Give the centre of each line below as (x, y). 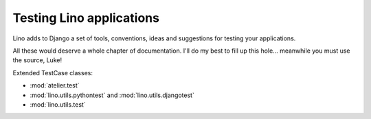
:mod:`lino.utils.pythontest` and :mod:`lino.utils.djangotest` (112, 95)
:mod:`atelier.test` (55, 85)
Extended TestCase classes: (53, 72)
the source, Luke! (37, 60)
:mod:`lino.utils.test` (58, 104)
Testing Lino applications (86, 18)
